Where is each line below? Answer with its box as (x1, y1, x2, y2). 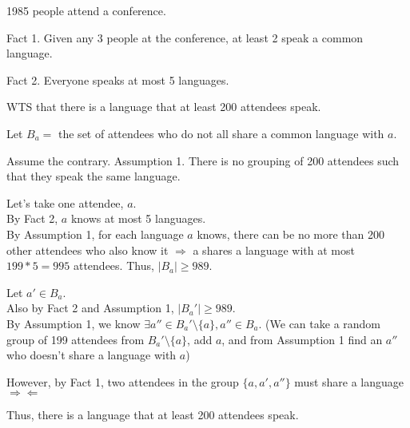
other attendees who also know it (6, 241, 169, 258)
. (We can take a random (258, 315, 381, 331)
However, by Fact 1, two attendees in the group (6, 373, 239, 390)
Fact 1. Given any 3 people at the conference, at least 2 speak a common (6, 29, 364, 46)
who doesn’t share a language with (6, 347, 177, 363)
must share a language (294, 373, 404, 390)
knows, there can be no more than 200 (197, 225, 385, 242)
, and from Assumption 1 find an (221, 331, 383, 347)
